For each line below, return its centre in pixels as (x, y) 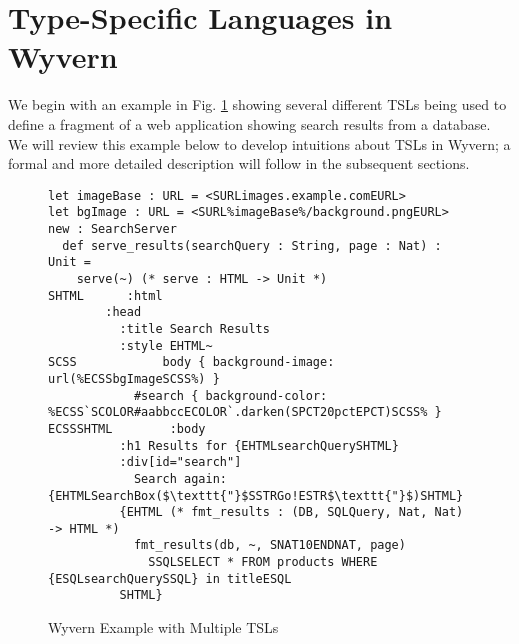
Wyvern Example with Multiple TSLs (163, 627)
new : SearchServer (112, 229)
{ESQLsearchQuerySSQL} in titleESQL (170, 578)
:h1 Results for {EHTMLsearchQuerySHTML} (259, 445)
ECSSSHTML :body (127, 428)
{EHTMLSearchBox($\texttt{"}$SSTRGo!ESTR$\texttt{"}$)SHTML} (256, 495)
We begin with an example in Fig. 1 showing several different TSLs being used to (257, 104)
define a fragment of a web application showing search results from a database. (249, 123)
